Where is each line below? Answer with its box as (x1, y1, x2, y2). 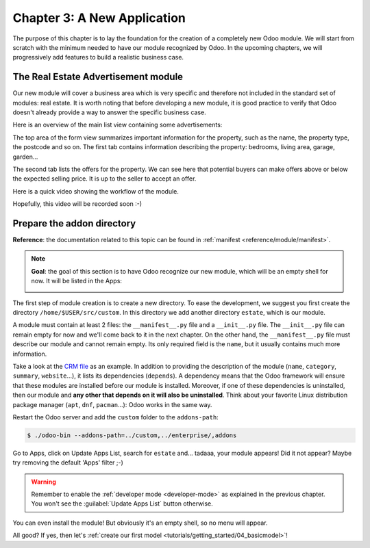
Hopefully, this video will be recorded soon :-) (12, 200, 143, 208)
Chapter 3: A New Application (12, 10, 186, 25)
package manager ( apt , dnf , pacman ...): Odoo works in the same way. (12, 400, 212, 408)
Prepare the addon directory (12, 218, 136, 229)
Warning (31, 478, 56, 486)
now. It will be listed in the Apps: (31, 277, 123, 285)
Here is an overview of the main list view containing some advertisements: (12, 120, 223, 129)
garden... (12, 153, 38, 161)
